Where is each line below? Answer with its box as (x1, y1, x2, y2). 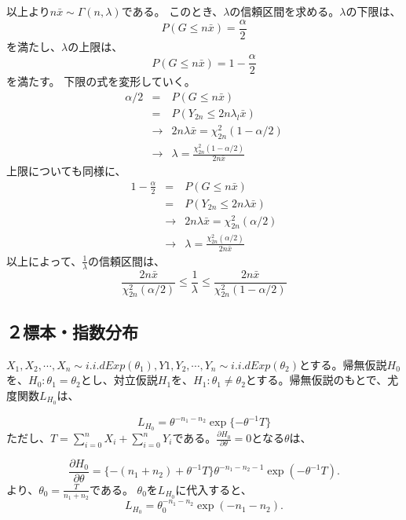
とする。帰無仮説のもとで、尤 (245, 372, 399, 388)
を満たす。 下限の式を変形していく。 (6, 73, 196, 90)
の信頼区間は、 (87, 252, 165, 269)
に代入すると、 (175, 481, 252, 497)
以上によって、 (6, 252, 82, 269)
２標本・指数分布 (6, 319, 138, 343)
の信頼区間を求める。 (229, 3, 340, 19)
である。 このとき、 (121, 3, 224, 19)
